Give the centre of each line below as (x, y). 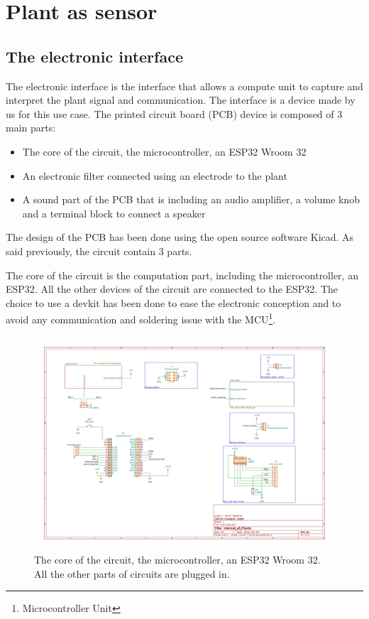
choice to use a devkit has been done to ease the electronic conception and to (174, 302)
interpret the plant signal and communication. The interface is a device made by (181, 100)
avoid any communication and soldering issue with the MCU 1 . (141, 318)
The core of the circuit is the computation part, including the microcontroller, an (182, 275)
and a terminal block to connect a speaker (114, 213)
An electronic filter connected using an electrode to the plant (155, 175)
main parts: (31, 128)
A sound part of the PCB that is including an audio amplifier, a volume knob (191, 199)
